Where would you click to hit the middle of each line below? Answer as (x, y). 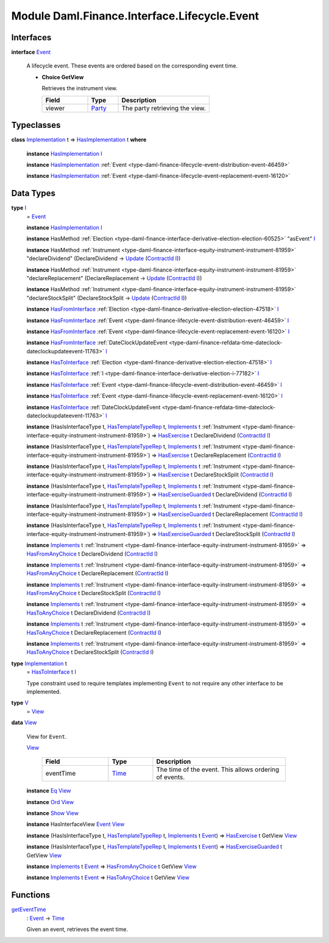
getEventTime (29, 909)
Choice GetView (63, 77)
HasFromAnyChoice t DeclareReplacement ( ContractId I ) (97, 573)
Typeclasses (36, 125)
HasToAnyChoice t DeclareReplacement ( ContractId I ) (94, 632)
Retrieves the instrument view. (80, 88)
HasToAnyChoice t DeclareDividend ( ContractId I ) (89, 613)
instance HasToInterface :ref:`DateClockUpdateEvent (94, 407)
